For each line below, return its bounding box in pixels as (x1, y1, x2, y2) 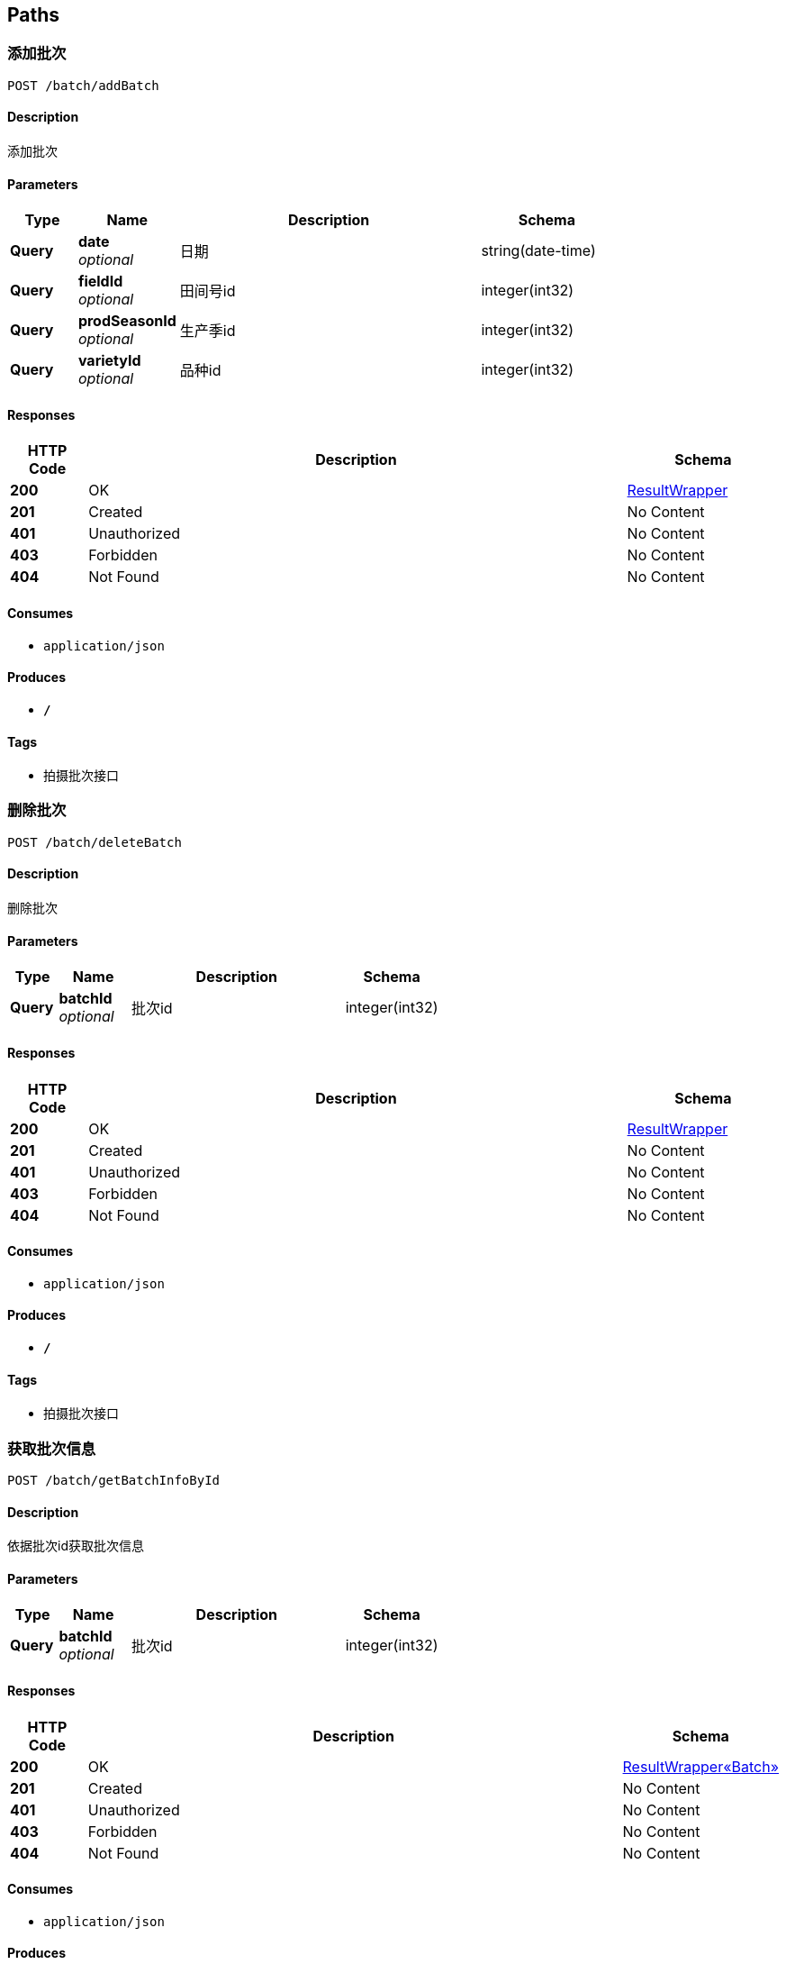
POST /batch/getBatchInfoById (7, 1472, 221, 1487)
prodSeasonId (77, 312, 176, 331)
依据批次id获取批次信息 (7, 1538, 144, 1554)
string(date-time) (481, 241, 596, 260)
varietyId (77, 351, 141, 370)
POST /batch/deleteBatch (7, 834, 182, 850)
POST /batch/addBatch (7, 77, 159, 93)
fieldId (77, 272, 123, 291)
